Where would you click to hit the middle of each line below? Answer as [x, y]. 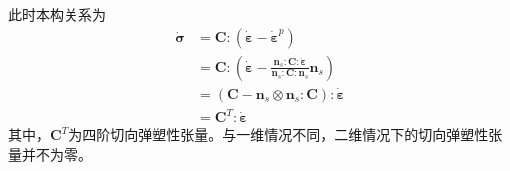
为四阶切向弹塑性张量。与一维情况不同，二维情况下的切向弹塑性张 [285, 134]
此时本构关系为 [57, 14]
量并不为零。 [50, 154]
